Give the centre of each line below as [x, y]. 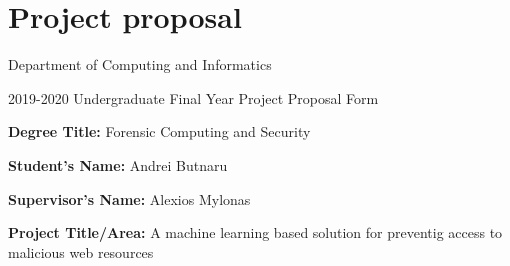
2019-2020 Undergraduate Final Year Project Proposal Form [193, 97]
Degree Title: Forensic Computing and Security [159, 131]
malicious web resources [81, 251]
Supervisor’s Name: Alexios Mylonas [129, 198]
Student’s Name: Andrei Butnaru [118, 164]
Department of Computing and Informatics [140, 64]
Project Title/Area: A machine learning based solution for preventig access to [255, 232]
